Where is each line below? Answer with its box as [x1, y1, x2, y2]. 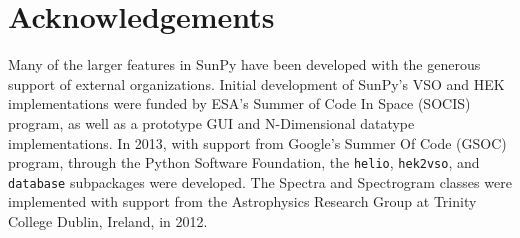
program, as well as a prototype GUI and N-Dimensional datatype [8, 112, 415, 133]
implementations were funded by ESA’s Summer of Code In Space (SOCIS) [8, 93, 471, 114]
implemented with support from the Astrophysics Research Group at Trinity [8, 191, 477, 212]
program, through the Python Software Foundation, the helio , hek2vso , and [8, 152, 480, 173]
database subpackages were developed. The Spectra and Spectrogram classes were [8, 171, 512, 192]
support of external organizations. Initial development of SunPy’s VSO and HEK [8, 73, 505, 94]
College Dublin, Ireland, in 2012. [8, 211, 208, 231]
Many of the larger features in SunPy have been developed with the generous [8, 54, 481, 75]
